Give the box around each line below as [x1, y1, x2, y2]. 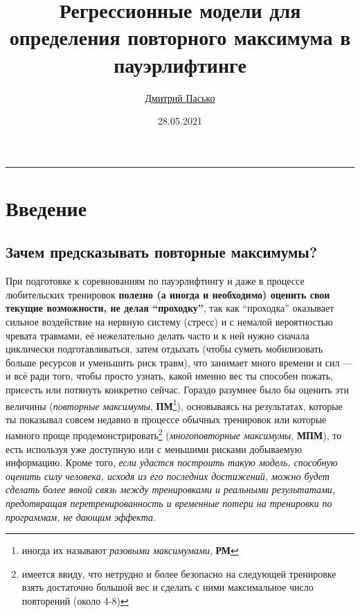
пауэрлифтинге [114, 50, 246, 78]
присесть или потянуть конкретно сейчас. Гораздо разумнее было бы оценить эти [6, 382, 349, 397]
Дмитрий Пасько [145, 90, 215, 105]
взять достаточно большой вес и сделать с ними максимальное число [21, 580, 314, 594]
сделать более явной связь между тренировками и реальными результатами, [6, 482, 336, 497]
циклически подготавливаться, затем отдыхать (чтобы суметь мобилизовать [6, 341, 323, 356]
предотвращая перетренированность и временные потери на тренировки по [6, 496, 332, 510]
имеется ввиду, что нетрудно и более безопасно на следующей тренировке [21, 566, 336, 580]
